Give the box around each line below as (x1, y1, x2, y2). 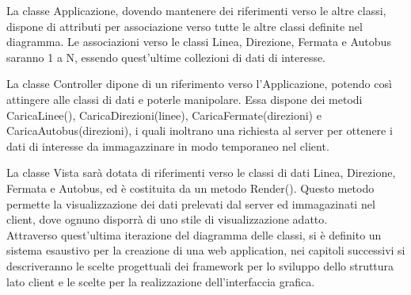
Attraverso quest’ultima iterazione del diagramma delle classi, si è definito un (6, 226, 382, 243)
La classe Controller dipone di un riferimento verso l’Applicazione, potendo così (6, 75, 392, 92)
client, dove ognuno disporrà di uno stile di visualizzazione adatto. (6, 211, 328, 228)
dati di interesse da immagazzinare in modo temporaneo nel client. (6, 137, 329, 154)
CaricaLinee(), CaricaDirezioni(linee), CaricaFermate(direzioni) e (6, 106, 322, 123)
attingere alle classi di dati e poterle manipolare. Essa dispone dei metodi (6, 90, 363, 107)
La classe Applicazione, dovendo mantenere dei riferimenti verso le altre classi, (6, 2, 386, 18)
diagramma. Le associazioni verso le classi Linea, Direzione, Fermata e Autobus (6, 33, 391, 50)
